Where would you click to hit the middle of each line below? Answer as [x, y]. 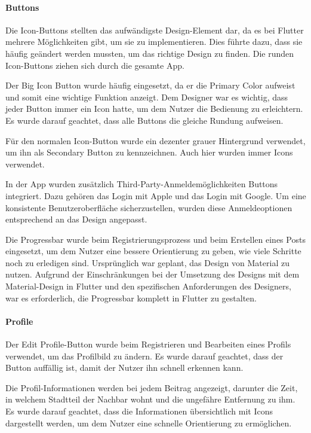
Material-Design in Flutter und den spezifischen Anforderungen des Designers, [148, 286]
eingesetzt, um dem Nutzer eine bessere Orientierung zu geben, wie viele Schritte [153, 251]
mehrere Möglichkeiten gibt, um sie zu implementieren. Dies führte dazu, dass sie [154, 42]
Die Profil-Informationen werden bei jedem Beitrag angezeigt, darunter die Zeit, [152, 387]
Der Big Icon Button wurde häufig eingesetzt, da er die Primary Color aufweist [150, 85]
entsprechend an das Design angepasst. [76, 219]
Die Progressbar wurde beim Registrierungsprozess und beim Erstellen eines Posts [155, 239]
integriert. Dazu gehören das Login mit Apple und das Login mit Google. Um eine [156, 195]
